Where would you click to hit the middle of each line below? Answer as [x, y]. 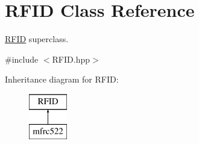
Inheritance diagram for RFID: [62, 79]
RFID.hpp [71, 59]
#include [22, 59]
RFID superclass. [37, 39]
